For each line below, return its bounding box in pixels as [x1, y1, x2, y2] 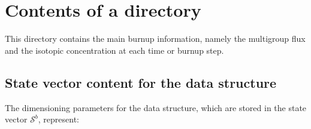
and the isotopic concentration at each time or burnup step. [5, 44, 224, 56]
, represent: [38, 113, 79, 125]
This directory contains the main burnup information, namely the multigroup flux [5, 32, 306, 45]
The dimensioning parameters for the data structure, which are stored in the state [5, 101, 307, 113]
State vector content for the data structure [5, 73, 277, 91]
